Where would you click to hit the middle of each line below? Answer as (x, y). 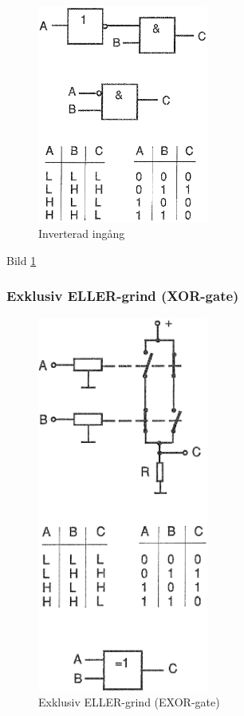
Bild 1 (22, 260)
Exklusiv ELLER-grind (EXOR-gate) (129, 702)
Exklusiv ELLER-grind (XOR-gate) (123, 296)
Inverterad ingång (82, 233)
